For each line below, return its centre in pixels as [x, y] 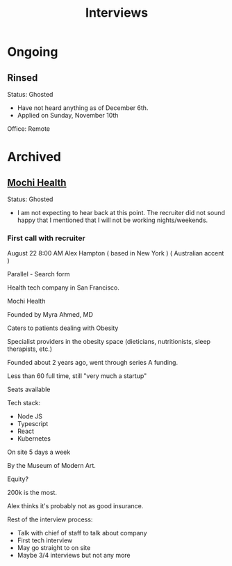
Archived [34, 157]
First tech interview [45, 540]
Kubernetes [34, 439]
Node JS [30, 416]
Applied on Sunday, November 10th [68, 115]
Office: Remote [29, 129]
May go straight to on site [54, 548]
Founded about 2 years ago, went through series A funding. [93, 363]
